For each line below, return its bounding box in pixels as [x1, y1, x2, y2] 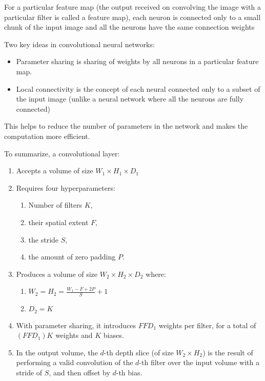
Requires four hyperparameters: [16, 182, 115, 193]
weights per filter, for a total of [158, 319, 256, 330]
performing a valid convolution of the [16, 357, 133, 368]
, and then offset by [49, 367, 110, 377]
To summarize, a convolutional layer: [4, 148, 120, 158]
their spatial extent [28, 216, 89, 227]
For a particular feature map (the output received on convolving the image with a [4, 2, 261, 12]
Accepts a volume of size [16, 165, 93, 176]
